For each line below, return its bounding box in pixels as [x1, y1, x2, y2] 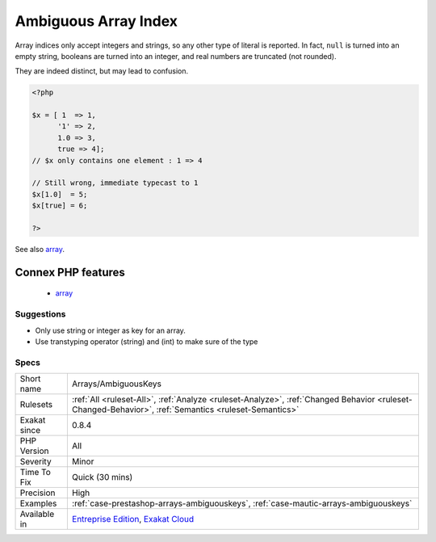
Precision [19, 487, 56, 498]
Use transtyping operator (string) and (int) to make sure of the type [35, 336, 258, 347]
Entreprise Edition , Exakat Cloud [71, 514, 195, 525]
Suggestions [15, 309, 66, 320]
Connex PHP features [15, 265, 125, 279]
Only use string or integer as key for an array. [35, 326, 186, 335]
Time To [19, 467, 52, 478]
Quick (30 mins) [71, 472, 133, 483]
